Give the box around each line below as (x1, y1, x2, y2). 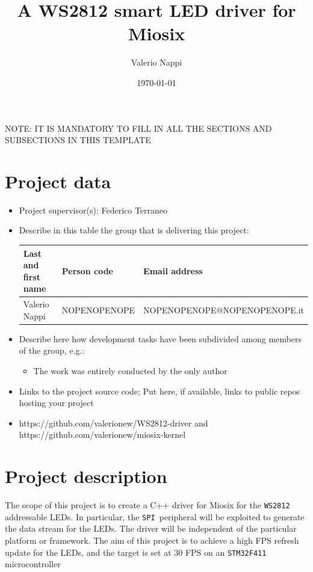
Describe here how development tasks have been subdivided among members (19, 332, 302, 345)
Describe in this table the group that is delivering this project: (19, 224, 249, 236)
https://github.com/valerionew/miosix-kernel (19, 428, 186, 441)
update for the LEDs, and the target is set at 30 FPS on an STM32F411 (5, 546, 267, 558)
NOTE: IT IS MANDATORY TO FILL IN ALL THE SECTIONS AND (5, 121, 272, 134)
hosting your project (19, 396, 94, 409)
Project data (5, 168, 111, 193)
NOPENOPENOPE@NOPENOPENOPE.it (143, 303, 304, 316)
